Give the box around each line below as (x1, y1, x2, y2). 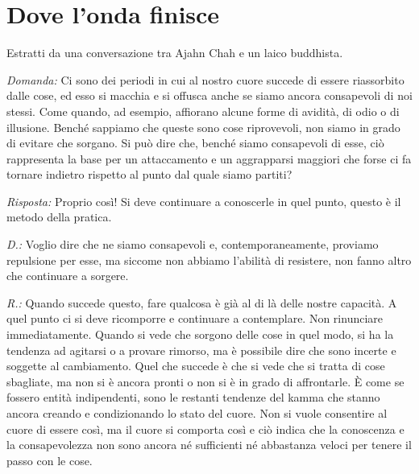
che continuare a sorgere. (6, 267, 129, 284)
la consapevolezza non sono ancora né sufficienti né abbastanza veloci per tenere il (6, 436, 412, 453)
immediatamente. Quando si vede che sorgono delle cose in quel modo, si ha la (6, 326, 394, 343)
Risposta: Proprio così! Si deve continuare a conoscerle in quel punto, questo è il (6, 192, 401, 209)
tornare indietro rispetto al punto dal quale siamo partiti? (6, 166, 292, 183)
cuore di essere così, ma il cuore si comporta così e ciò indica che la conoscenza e (6, 420, 404, 437)
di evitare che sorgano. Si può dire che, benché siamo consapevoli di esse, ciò (6, 134, 384, 151)
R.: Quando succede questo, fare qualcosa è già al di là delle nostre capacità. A (6, 294, 397, 311)
